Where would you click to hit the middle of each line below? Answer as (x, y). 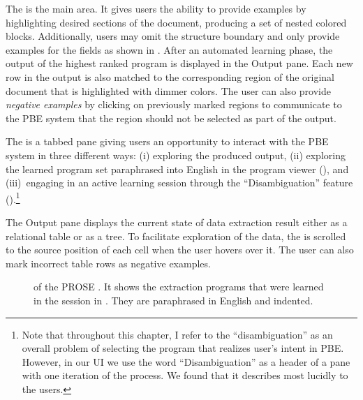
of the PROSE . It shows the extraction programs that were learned (179, 287)
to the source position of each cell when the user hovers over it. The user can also (180, 250)
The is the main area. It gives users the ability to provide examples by (156, 8)
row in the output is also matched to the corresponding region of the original (170, 76)
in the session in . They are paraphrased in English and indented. (173, 300)
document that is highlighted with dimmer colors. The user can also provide (168, 90)
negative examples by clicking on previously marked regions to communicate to (174, 104)
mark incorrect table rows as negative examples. (108, 263)
